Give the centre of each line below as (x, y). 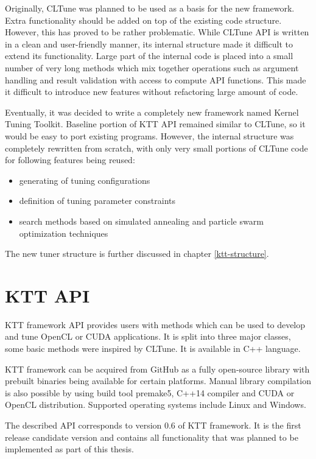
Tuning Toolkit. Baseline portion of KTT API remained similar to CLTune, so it (155, 124)
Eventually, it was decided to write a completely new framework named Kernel (152, 112)
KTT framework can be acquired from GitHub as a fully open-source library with (157, 369)
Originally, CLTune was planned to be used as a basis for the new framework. (150, 8)
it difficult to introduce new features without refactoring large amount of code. (152, 92)
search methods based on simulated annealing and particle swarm (141, 221)
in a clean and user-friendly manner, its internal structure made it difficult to (149, 44)
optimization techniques (64, 233)
